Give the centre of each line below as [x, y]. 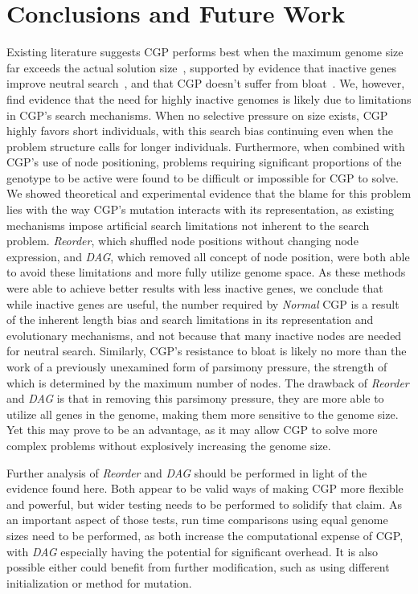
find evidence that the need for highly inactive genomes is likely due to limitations [209, 98]
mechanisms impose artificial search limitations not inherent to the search [188, 225]
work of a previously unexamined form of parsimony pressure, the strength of [197, 367]
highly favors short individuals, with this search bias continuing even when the [200, 131]
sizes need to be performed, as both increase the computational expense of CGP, [205, 535]
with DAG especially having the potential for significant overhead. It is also [193, 551]
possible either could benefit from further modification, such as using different [198, 567]
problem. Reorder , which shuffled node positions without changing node [182, 241]
